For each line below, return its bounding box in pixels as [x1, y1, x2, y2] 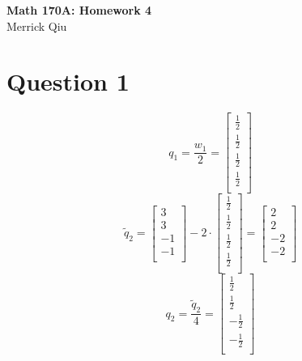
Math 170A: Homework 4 [6, 2, 152, 18]
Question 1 [6, 65, 130, 98]
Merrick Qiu [6, 17, 67, 34]
